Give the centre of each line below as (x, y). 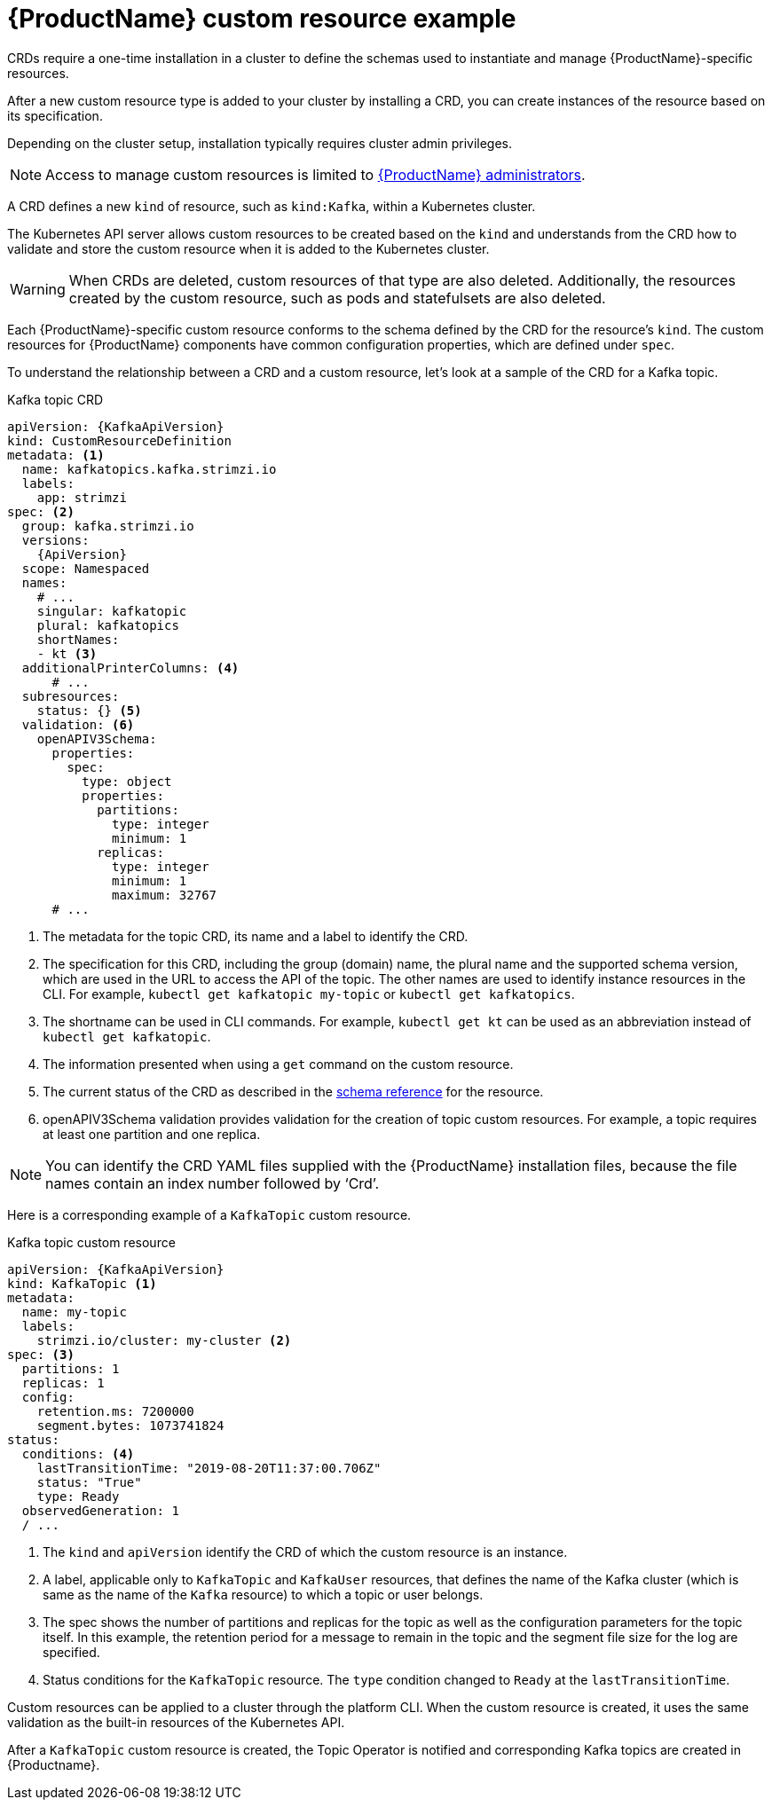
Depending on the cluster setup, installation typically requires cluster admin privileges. (260, 143)
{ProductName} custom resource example (262, 19)
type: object (127, 781)
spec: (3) (41, 1354)
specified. (71, 1652)
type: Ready (78, 1496)
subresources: (71, 696)
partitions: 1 (71, 1368)
